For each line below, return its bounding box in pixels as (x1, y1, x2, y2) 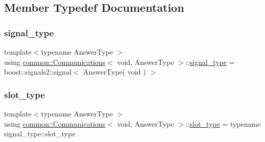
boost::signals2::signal (4, 66, 71, 77)
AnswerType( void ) (83, 66, 146, 77)
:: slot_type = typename (185, 118, 261, 129)
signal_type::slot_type (4, 128, 76, 139)
